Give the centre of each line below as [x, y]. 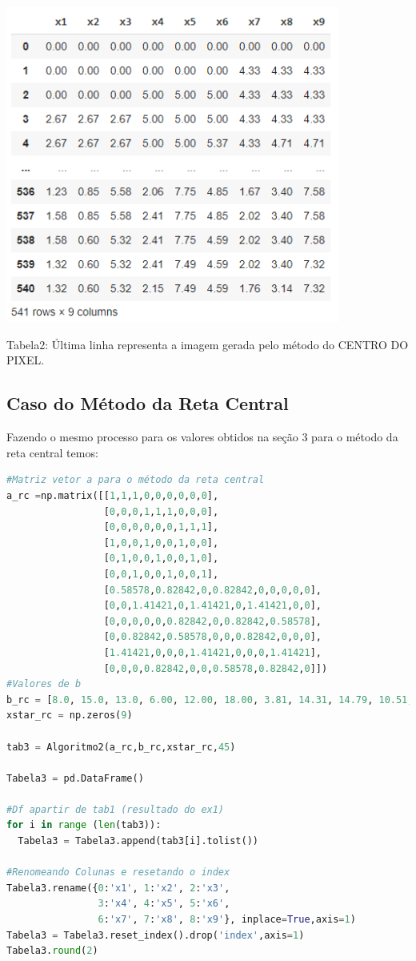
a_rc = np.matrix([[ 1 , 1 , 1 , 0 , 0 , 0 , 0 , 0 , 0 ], [113, 496]
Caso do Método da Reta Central [148, 403]
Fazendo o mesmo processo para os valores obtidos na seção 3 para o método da [202, 437]
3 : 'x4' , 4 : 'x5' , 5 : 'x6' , [164, 904]
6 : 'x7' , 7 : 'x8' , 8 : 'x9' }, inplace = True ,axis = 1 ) [227, 920]
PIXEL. [26, 360]
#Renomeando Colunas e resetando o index [118, 873]
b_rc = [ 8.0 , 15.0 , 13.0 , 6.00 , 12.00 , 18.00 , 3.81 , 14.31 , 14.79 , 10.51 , [210, 700]
